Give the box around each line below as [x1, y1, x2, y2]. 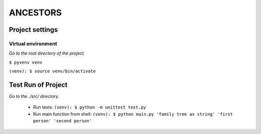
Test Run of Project [9, 80, 68, 89]
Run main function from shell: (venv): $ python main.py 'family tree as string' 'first [33, 111, 233, 117]
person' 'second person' [33, 118, 92, 124]
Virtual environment [9, 40, 58, 47]
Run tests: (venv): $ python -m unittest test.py [33, 104, 146, 110]
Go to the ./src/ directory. [9, 94, 59, 99]
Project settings [9, 26, 58, 34]
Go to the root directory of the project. [9, 51, 85, 56]
